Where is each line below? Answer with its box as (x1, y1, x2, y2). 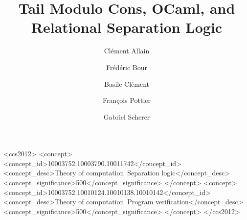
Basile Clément (104, 78, 150, 89)
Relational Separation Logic (31, 17, 223, 37)
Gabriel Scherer (103, 111, 150, 122)
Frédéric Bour (106, 62, 148, 72)
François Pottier (102, 95, 151, 105)
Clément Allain (104, 46, 150, 56)
